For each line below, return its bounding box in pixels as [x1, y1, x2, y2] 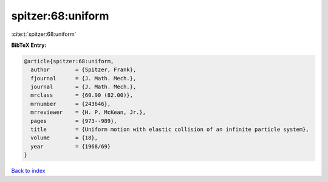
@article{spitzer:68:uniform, [24, 58, 114, 65]
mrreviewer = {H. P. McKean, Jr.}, [30, 109, 146, 116]
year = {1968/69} [30, 143, 111, 150]
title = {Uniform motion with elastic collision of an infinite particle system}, [30, 126, 309, 133]
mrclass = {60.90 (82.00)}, [30, 92, 134, 99]
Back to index [11, 167, 46, 175]
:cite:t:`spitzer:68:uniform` [11, 30, 77, 38]
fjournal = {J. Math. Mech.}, [30, 75, 137, 82]
